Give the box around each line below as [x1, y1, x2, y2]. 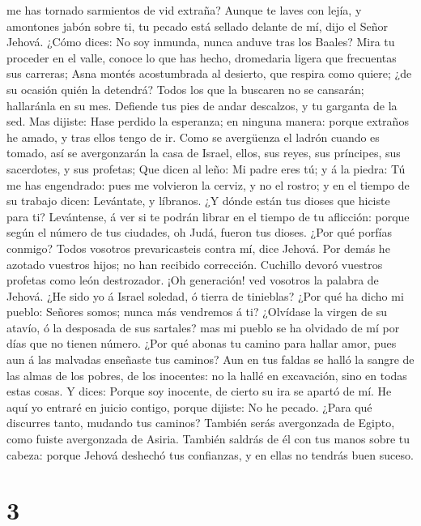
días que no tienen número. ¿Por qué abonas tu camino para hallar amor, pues [6, 335, 397, 352]
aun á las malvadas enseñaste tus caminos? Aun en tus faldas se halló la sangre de [6, 351, 415, 368]
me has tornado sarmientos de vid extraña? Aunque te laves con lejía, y [6, 2, 362, 18]
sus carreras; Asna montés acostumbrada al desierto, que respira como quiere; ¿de [6, 65, 412, 82]
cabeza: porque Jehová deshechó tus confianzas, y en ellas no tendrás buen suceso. [6, 446, 414, 463]
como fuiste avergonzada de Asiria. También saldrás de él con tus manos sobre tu [6, 430, 410, 447]
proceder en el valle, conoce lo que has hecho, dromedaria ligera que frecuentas [6, 49, 397, 66]
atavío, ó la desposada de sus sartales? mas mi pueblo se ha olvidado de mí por [6, 319, 400, 336]
